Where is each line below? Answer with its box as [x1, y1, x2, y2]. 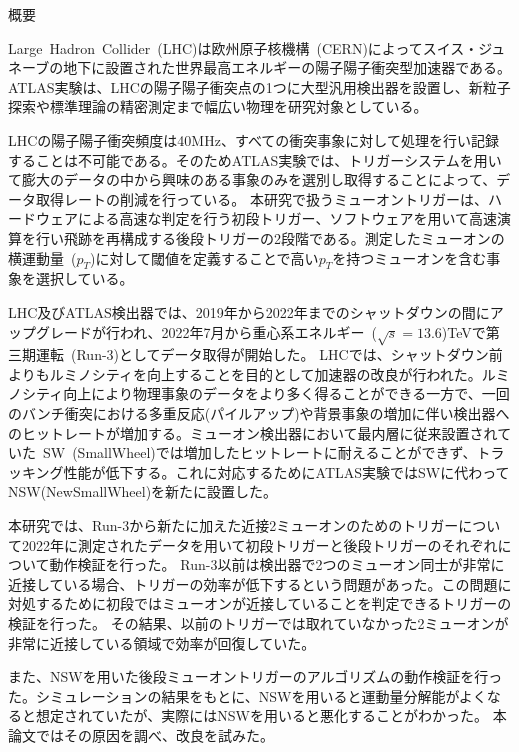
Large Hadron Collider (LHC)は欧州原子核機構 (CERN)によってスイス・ [8, 37, 479, 58]
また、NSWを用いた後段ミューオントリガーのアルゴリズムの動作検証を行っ [8, 666, 503, 687]
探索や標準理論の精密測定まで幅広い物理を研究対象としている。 [8, 96, 428, 117]
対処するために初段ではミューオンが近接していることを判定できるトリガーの [8, 593, 512, 614]
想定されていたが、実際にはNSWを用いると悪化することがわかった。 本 [35, 705, 507, 726]
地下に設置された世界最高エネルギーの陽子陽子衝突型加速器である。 [63, 57, 512, 78]
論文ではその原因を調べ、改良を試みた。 [8, 724, 274, 745]
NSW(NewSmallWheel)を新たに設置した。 [8, 481, 278, 502]
